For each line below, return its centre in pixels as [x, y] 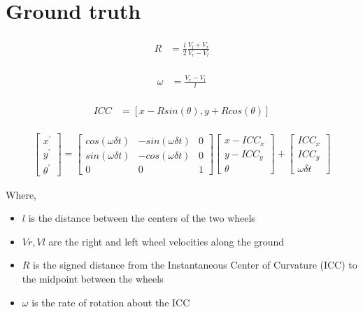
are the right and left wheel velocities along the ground [166, 241]
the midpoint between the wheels [93, 278]
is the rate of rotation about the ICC [111, 302]
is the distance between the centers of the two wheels [142, 218]
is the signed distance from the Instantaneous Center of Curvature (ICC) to [195, 265]
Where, [21, 194]
